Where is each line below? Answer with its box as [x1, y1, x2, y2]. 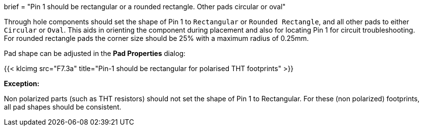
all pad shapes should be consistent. [4, 103, 121, 111]
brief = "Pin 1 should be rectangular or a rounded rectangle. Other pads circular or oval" [4, 2, 286, 11]
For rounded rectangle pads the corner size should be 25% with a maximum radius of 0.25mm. [4, 34, 309, 42]
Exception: [4, 79, 40, 88]
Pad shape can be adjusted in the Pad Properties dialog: [4, 49, 186, 57]
